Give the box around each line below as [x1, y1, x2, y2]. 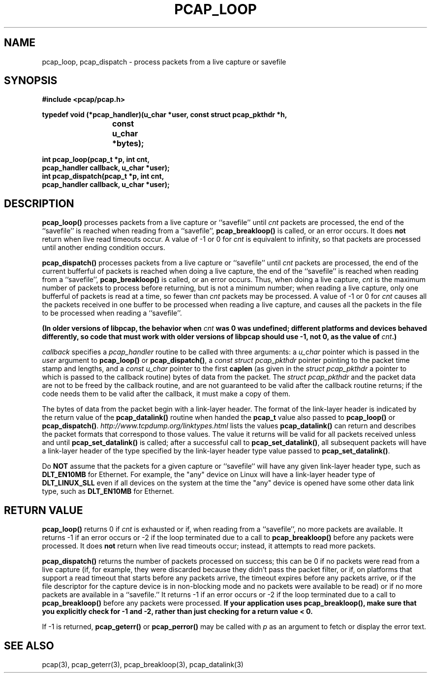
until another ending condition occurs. [42, 243, 165, 252]
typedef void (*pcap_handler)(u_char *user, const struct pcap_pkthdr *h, [42, 110, 287, 119]
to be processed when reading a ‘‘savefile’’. [42, 309, 182, 318]
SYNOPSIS [4, 74, 58, 87]
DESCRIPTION [4, 197, 74, 210]
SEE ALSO [4, 639, 54, 652]
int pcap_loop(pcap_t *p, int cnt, [42, 155, 150, 164]
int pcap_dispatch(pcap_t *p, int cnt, [42, 172, 164, 181]
